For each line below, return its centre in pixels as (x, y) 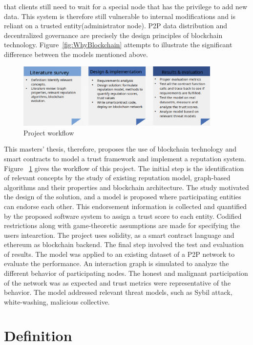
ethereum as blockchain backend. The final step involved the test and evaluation (124, 244)
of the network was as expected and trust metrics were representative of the (117, 282)
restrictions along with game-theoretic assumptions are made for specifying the (122, 225)
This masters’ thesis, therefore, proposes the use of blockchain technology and (120, 149)
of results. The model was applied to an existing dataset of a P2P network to (119, 254)
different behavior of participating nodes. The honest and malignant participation (126, 273)
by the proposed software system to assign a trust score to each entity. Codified (123, 216)
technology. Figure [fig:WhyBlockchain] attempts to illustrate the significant (118, 45)
